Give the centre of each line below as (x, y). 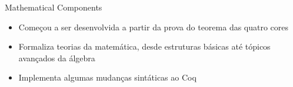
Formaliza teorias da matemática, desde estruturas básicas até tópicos (144, 46)
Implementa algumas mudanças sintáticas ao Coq (107, 77)
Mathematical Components (54, 7)
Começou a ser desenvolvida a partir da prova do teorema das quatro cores (154, 27)
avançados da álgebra (57, 58)
